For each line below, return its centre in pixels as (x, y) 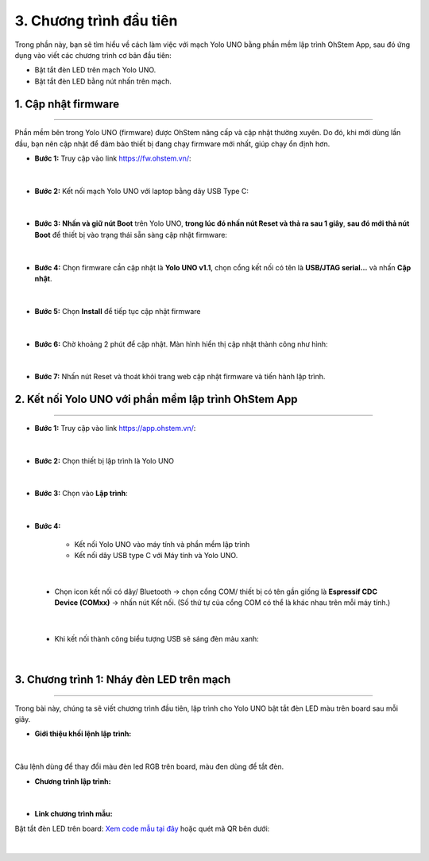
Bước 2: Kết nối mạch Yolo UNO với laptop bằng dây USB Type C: (142, 191)
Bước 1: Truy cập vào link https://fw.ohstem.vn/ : (113, 158)
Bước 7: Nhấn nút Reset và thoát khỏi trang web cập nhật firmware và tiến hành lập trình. (180, 377)
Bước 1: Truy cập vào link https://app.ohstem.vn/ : (115, 428)
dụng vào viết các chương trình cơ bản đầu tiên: (93, 55)
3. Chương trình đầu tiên (96, 21)
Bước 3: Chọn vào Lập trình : (81, 494)
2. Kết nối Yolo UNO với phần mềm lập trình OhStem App (156, 399)
